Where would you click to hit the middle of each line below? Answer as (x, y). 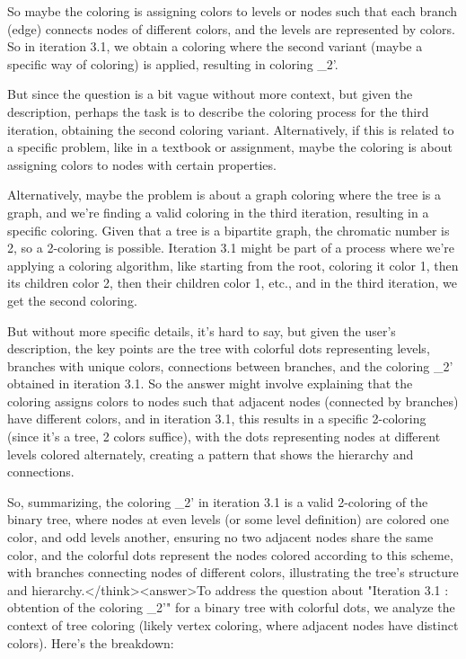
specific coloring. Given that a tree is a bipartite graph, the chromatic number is (229, 230)
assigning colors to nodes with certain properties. (142, 164)
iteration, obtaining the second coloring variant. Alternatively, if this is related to (231, 129)
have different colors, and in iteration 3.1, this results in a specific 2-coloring (217, 419)
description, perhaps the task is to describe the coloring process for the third (218, 111)
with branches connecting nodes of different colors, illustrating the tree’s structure (233, 572)
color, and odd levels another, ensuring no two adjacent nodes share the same (220, 537)
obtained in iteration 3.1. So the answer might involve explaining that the (210, 383)
